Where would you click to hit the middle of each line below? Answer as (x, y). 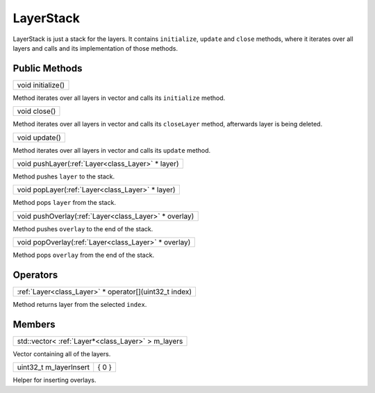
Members (34, 324)
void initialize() (41, 85)
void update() (39, 137)
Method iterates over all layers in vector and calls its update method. (112, 150)
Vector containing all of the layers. (62, 354)
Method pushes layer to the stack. (64, 176)
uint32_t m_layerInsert (53, 367)
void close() (36, 111)
